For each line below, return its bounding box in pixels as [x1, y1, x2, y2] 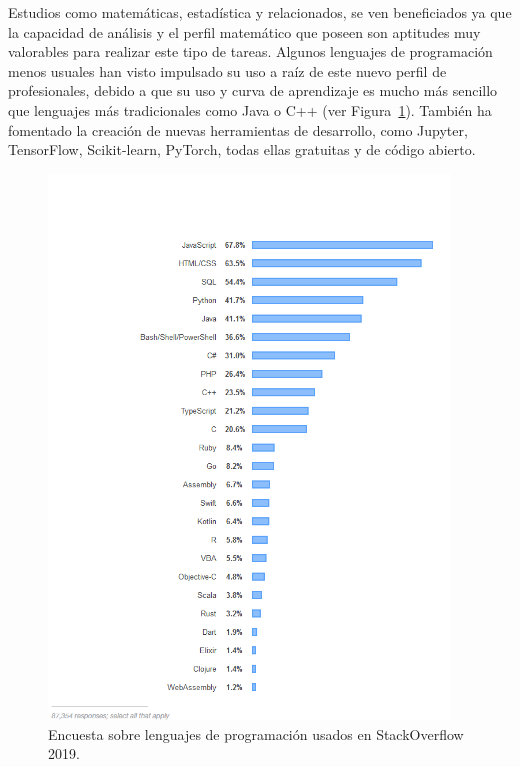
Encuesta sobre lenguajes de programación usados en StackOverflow [48, 723, 464, 744]
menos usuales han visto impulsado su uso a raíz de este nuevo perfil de [8, 60, 447, 81]
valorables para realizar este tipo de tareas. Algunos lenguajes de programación [8, 41, 493, 62]
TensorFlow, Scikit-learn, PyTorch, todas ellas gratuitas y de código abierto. [8, 139, 476, 160]
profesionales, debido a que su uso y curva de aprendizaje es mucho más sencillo [8, 80, 498, 101]
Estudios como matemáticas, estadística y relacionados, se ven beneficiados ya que [8, 2, 512, 22]
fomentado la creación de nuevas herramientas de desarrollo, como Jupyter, [8, 119, 468, 140]
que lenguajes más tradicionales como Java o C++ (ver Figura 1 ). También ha [8, 99, 492, 120]
